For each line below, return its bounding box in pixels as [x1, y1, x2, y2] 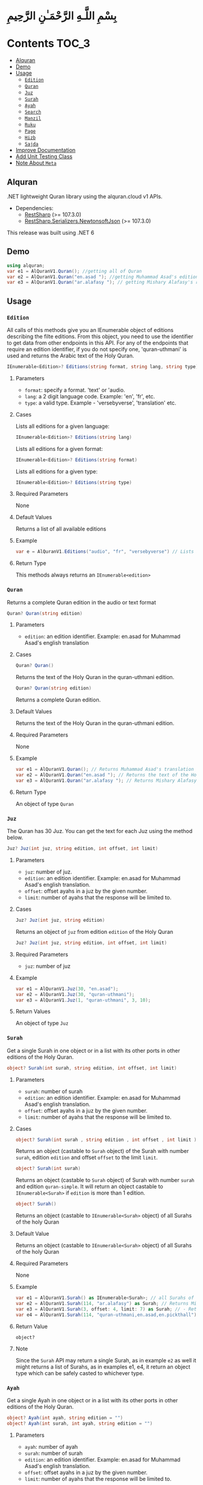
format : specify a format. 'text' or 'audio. [24, 386, 125, 394]
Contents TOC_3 [7, 37, 90, 51]
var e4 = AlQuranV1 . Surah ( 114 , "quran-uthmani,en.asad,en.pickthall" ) [15, 1312, 197, 1318]
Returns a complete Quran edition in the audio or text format [7, 598, 156, 606]
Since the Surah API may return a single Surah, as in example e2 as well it [15, 1356, 196, 1364]
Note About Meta [15, 159, 57, 167]
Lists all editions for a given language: [15, 423, 110, 430]
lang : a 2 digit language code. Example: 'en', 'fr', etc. [24, 392, 155, 400]
